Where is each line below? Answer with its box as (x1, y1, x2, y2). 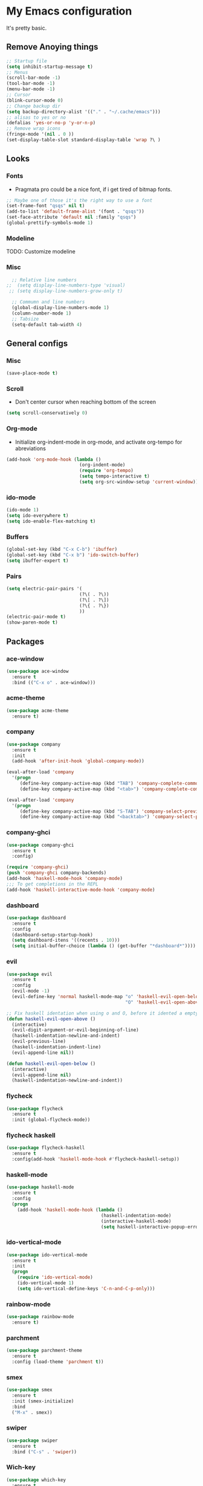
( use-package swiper (6, 1438, 59, 1444)
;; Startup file (6, 58, 47, 64)
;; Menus (6, 69, 28, 75)
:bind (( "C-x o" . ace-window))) (11, 679, 96, 685)
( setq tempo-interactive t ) (79, 473, 150, 479)
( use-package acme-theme (6, 707, 69, 713)
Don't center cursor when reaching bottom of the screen (14, 398, 156, 405)
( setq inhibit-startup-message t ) (6, 64, 94, 70)
